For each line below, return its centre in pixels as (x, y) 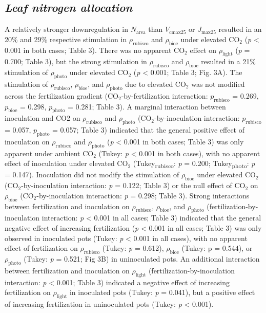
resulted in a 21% (228, 61)
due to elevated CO (156, 84)
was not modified (218, 84)
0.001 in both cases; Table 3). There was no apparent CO (95, 50)
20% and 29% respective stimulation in (66, 39)
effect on (203, 50)
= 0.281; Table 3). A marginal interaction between (147, 106)
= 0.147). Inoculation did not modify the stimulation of (92, 174)
